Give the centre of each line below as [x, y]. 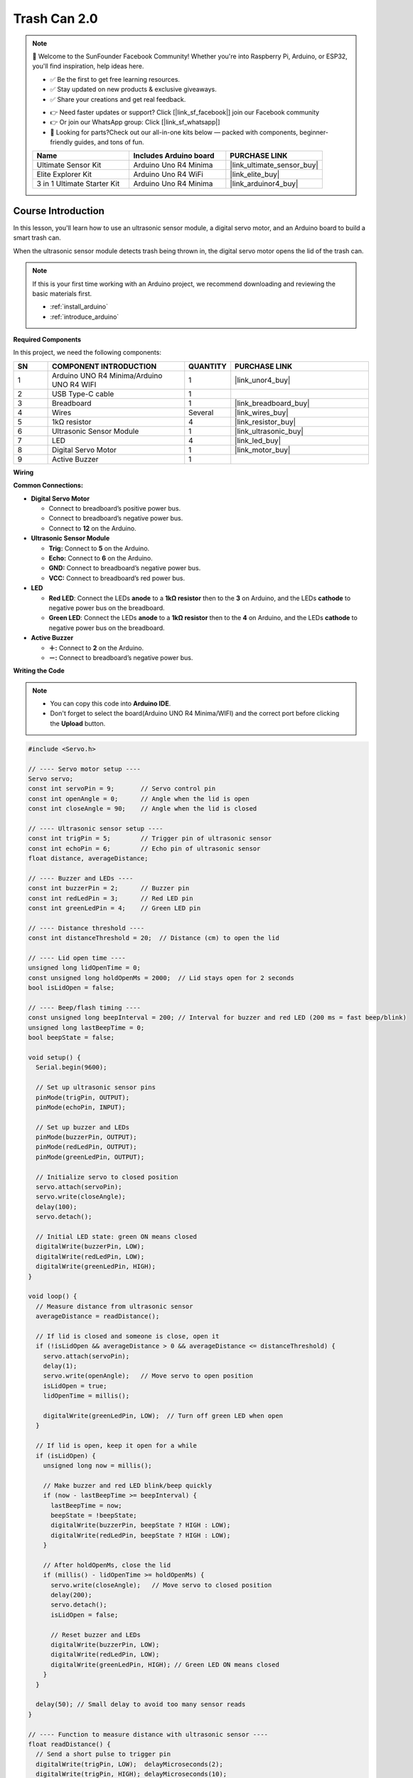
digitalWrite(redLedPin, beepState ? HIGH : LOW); [141, 1535]
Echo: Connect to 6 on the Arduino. [101, 558]
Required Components [47, 340]
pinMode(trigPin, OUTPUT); [83, 1097]
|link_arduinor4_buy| [264, 183]
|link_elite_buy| [255, 174]
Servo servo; [51, 779]
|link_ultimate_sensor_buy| [274, 165]
